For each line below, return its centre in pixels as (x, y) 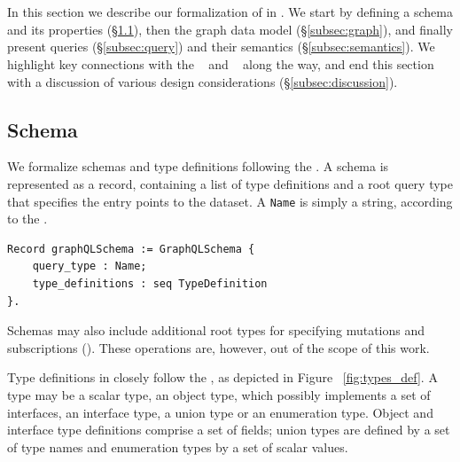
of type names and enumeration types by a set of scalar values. (178, 446)
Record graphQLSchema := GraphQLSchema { (131, 249)
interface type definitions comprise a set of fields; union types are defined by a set (229, 430)
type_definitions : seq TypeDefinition (150, 283)
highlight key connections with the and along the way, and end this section (221, 63)
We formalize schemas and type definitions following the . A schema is (198, 166)
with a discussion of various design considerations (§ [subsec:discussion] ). (203, 81)
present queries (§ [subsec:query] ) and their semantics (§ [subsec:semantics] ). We (221, 47)
